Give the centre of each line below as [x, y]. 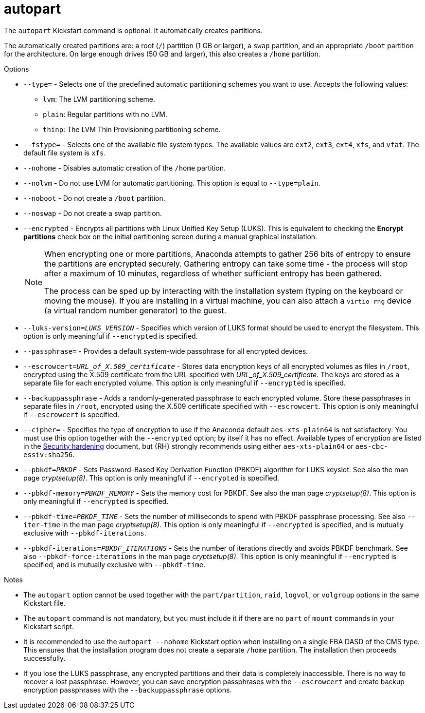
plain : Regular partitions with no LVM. [105, 114]
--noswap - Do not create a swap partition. [93, 213]
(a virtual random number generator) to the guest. [135, 310]
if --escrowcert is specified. [71, 414]
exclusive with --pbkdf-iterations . [85, 533]
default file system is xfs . [65, 153]
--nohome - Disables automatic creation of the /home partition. [124, 168]
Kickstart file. [44, 603]
